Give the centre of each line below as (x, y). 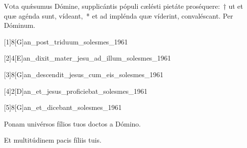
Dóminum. (20, 25)
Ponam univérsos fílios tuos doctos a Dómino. (73, 123)
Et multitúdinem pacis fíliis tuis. (53, 140)
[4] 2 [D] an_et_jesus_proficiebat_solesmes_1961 (76, 91)
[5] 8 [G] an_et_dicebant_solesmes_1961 (63, 107)
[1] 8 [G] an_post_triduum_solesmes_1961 (66, 41)
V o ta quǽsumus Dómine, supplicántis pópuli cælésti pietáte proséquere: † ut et (124, 6)
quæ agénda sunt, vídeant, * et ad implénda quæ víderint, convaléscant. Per (119, 15)
